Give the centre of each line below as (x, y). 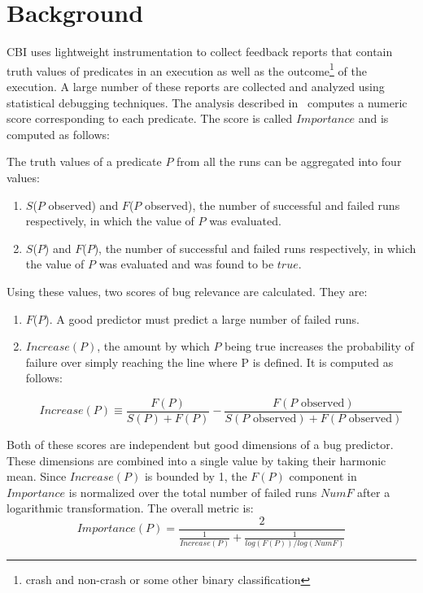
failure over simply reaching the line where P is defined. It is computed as (209, 362)
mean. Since (37, 476)
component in (323, 476)
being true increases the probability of (319, 346)
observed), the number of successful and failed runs (272, 205)
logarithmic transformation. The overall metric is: (130, 508)
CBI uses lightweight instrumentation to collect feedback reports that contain (200, 52)
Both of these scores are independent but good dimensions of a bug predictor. (200, 444)
